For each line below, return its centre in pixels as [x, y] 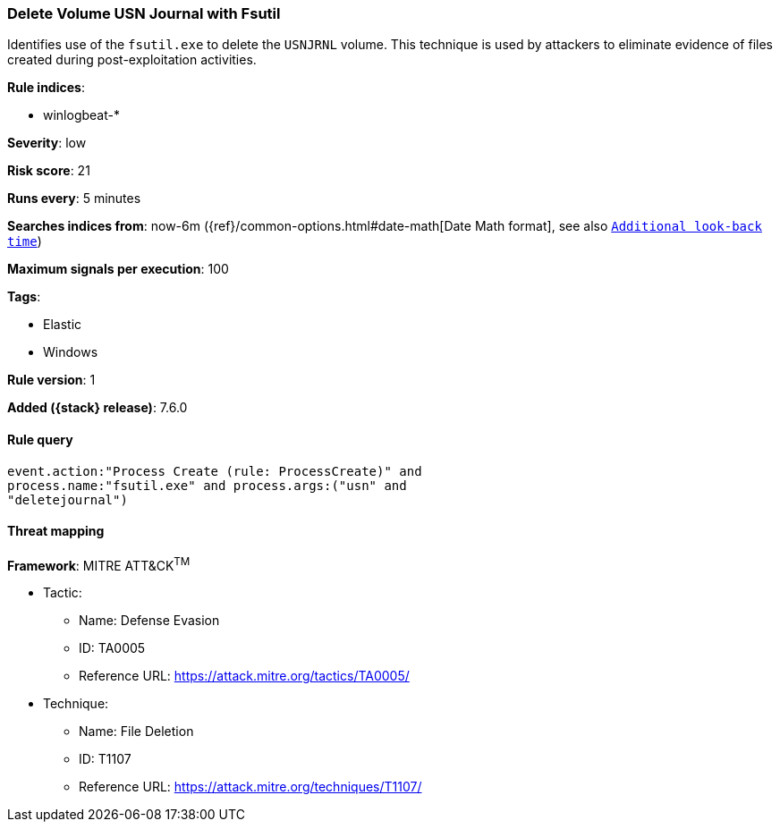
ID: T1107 [105, 759]
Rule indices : [46, 88]
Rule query [40, 439]
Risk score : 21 [49, 171]
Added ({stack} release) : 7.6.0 [97, 408]
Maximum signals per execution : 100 [118, 269]
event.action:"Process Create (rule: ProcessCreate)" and [215, 471]
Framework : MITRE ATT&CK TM [99, 564]
